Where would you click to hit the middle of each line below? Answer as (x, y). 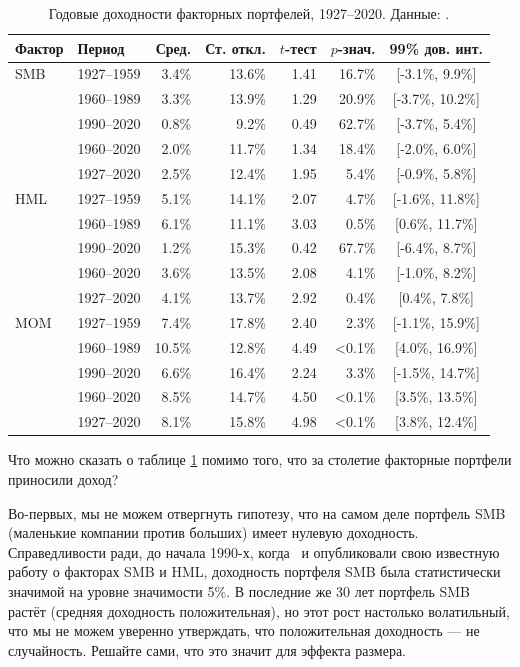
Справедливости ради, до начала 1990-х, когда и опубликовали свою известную (254, 551)
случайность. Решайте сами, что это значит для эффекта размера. (207, 649)
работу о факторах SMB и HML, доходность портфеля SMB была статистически (254, 571)
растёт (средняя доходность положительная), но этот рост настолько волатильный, (259, 610)
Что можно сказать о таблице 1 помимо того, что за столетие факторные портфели (260, 459)
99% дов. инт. (436, 47)
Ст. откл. (235, 47)
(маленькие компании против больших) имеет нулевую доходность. (213, 532)
